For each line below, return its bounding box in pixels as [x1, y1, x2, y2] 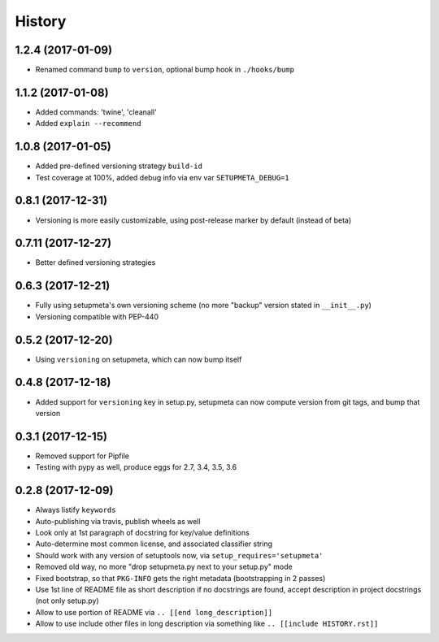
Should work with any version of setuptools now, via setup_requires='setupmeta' [35, 550, 324, 560]
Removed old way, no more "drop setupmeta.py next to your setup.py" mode [35, 562, 293, 572]
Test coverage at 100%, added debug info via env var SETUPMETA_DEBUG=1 [35, 172, 289, 182]
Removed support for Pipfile [35, 451, 130, 461]
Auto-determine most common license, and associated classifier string [35, 539, 272, 549]
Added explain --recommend [35, 119, 141, 128]
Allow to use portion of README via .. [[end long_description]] [35, 607, 272, 617]
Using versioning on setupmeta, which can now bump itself [35, 354, 242, 364]
